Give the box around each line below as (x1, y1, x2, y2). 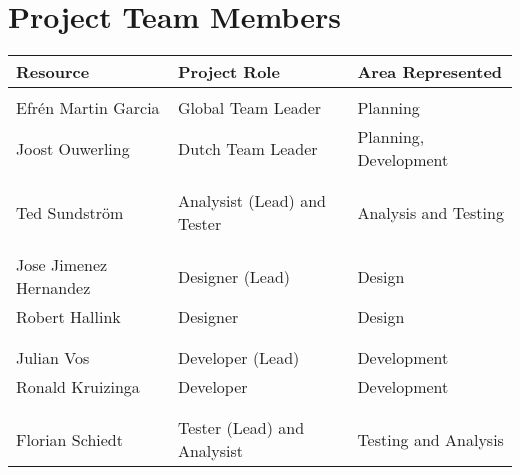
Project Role (177, 60, 280, 84)
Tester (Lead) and (177, 416, 305, 440)
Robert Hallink (16, 305, 121, 329)
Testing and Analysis (357, 427, 504, 451)
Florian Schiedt (16, 427, 123, 451)
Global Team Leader (177, 96, 322, 120)
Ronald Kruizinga (16, 375, 140, 399)
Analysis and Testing (357, 200, 504, 224)
